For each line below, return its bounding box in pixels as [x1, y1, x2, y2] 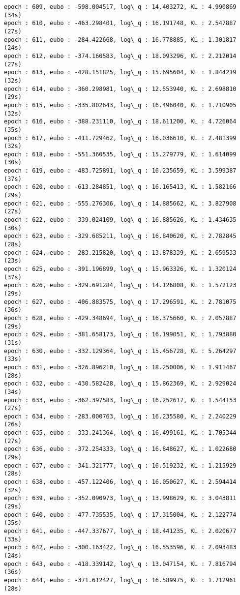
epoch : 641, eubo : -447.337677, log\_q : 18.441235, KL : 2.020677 [4, 528, 237, 535]
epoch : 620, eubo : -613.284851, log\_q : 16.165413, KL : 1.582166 [4, 183, 237, 191]
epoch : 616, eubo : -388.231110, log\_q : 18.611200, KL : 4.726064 [4, 118, 237, 125]
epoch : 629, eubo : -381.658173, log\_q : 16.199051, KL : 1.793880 [4, 331, 237, 338]
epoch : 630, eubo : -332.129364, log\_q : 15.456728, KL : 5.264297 [4, 347, 237, 355]
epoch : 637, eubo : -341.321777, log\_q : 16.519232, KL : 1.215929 [4, 462, 237, 469]
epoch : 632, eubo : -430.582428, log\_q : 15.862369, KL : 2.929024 [4, 380, 237, 387]
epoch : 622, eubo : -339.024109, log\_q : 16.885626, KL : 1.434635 [4, 216, 237, 224]
